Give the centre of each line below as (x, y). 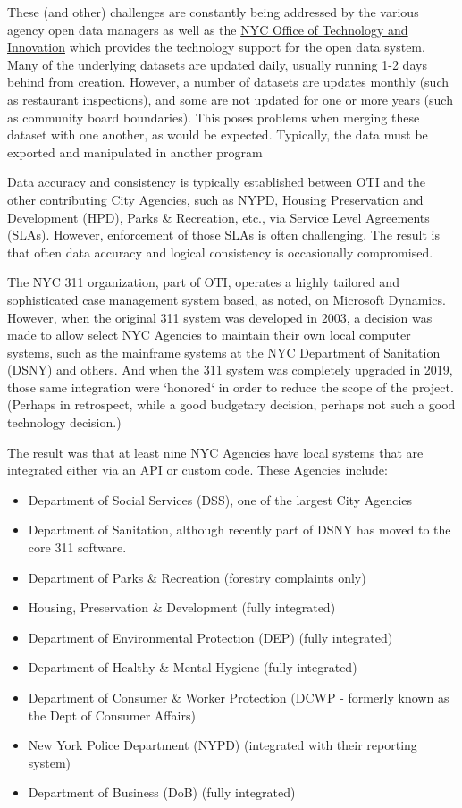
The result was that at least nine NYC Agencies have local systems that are (215, 452)
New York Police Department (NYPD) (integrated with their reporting (223, 745)
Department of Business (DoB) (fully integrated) (162, 792)
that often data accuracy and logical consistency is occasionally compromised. (220, 252)
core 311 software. (77, 547)
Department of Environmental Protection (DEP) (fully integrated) (210, 637)
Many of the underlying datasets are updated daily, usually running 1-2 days (217, 64)
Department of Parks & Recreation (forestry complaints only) (197, 577)
